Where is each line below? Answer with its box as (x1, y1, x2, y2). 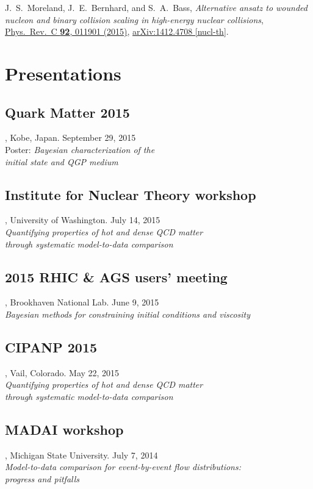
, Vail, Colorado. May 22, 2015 (5, 366, 120, 379)
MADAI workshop (5, 419, 124, 438)
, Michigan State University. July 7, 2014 (5, 448, 158, 461)
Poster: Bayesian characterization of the (5, 143, 155, 155)
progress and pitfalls (5, 472, 80, 485)
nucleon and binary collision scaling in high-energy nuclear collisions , (5, 13, 264, 26)
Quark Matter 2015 (5, 102, 130, 121)
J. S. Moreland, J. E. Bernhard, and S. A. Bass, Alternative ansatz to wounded (5, 1, 308, 13)
